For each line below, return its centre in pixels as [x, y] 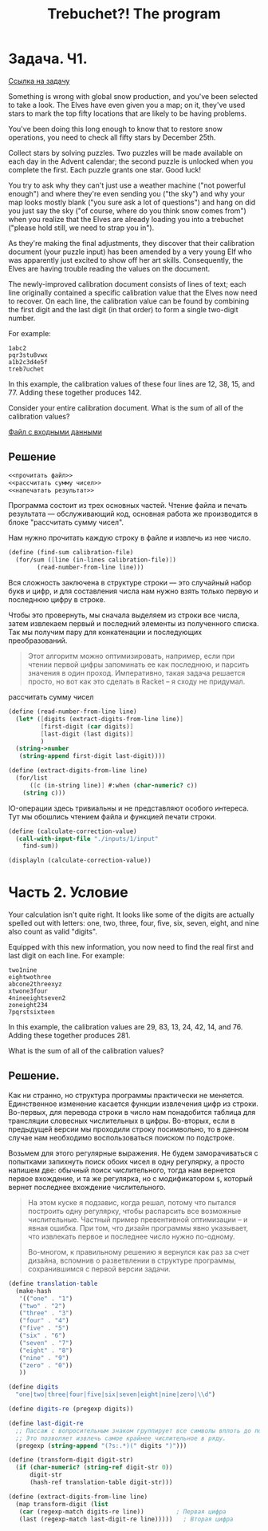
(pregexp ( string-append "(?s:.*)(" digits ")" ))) [101, 1446]
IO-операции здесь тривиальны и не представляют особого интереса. [129, 808]
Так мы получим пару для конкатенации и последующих [105, 632]
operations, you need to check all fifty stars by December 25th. [112, 137]
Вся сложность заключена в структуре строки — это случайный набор [130, 583]
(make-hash [33, 1291]
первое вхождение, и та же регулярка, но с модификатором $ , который [130, 1178]
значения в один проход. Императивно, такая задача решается [136, 673]
